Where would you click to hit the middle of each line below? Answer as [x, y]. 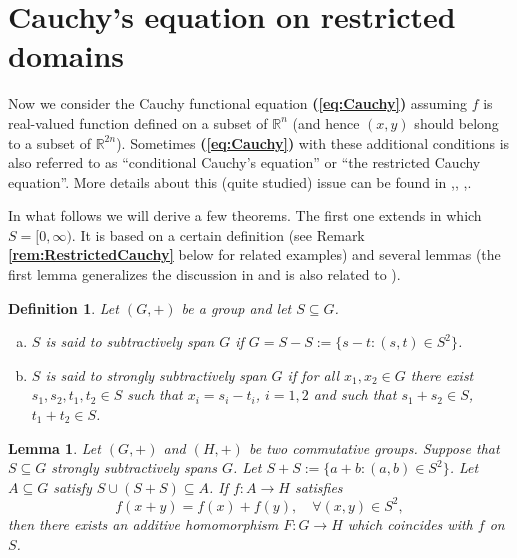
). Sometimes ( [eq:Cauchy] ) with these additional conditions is [313, 142]
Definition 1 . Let [63, 307]
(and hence [326, 122]
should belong [456, 122]
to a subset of [49, 142]
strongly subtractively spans [134, 467]
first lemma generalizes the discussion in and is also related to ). [204, 274]
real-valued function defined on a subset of [138, 122]
